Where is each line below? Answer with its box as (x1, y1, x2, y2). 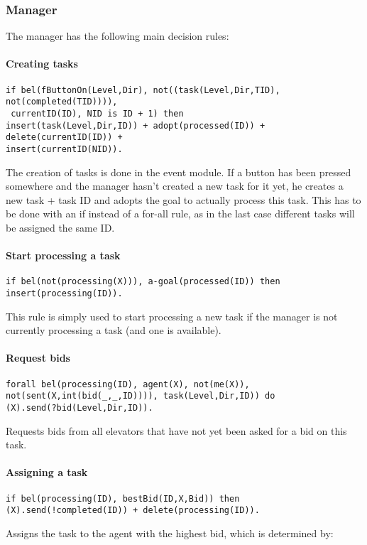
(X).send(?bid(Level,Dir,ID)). (6, 402, 153, 413)
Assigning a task (6, 465, 88, 480)
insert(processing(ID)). (6, 288, 123, 298)
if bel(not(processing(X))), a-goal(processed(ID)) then (6, 276, 280, 287)
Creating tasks (6, 56, 78, 71)
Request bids (6, 350, 70, 365)
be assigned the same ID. (6, 220, 115, 234)
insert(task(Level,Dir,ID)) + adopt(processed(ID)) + (6, 120, 265, 131)
